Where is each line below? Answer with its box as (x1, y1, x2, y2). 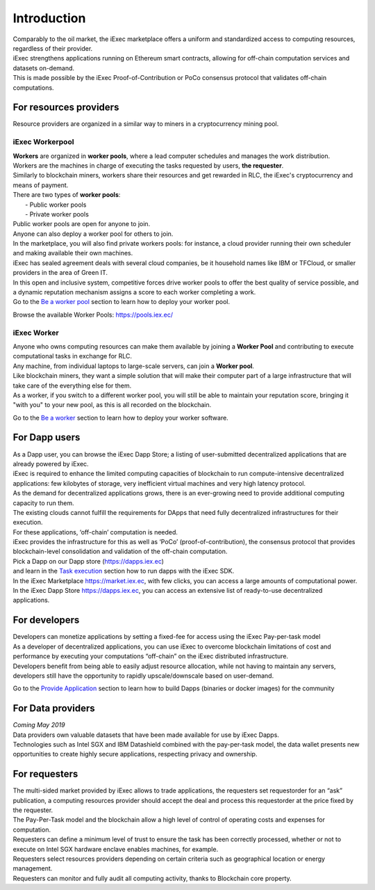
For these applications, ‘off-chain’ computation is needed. (12, 527, 178, 536)
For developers (12, 614, 80, 626)
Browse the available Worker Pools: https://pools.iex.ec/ (12, 310, 174, 319)
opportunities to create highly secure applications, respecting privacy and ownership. (12, 750, 258, 758)
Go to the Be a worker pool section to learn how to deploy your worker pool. (12, 298, 231, 306)
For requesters (12, 768, 78, 780)
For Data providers (12, 703, 95, 715)
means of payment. (12, 181, 69, 189)
